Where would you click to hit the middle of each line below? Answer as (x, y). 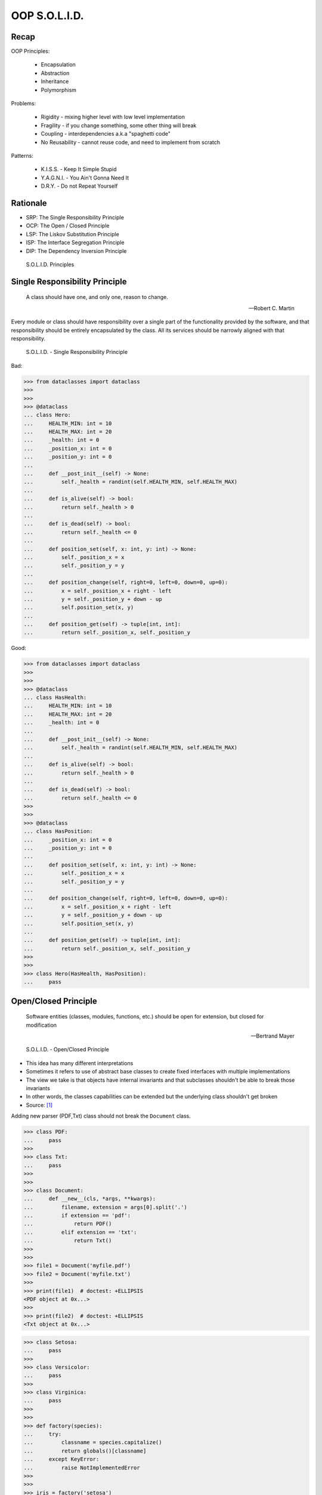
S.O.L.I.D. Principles (50, 264)
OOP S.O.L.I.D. (47, 16)
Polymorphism (59, 90)
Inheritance (55, 81)
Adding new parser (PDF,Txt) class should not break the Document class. (101, 1116)
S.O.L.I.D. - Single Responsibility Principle (77, 352)
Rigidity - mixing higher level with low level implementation (113, 117)
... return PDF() (68, 1224)
